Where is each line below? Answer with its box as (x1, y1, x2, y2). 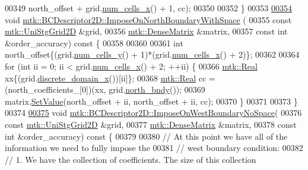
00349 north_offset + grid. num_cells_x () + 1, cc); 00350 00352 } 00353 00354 (5, 2, 292, 14)
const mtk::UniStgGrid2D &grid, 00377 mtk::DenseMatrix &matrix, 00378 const (5, 118, 297, 130)
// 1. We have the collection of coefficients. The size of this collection (5, 153, 256, 165)
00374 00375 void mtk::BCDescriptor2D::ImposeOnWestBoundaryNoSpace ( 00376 (5, 106, 302, 119)
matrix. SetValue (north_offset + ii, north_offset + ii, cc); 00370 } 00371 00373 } (5, 95, 298, 107)
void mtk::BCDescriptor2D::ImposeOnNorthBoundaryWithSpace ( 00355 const (5, 13, 292, 26)
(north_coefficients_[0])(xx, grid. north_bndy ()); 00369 (5, 83, 205, 96)
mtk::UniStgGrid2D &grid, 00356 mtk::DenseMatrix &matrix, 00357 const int (5, 25, 288, 37)
